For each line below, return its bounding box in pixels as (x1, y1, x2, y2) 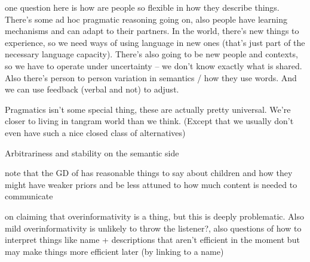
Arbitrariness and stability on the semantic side (5, 146, 179, 159)
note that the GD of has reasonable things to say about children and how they (5, 167, 293, 179)
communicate (5, 190, 53, 202)
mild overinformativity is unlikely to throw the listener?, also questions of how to (5, 221, 302, 234)
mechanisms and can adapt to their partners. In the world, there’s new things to (5, 24, 299, 37)
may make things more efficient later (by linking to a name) (5, 245, 224, 257)
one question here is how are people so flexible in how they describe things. (5, 1, 280, 13)
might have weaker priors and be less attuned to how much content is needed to (5, 178, 297, 190)
